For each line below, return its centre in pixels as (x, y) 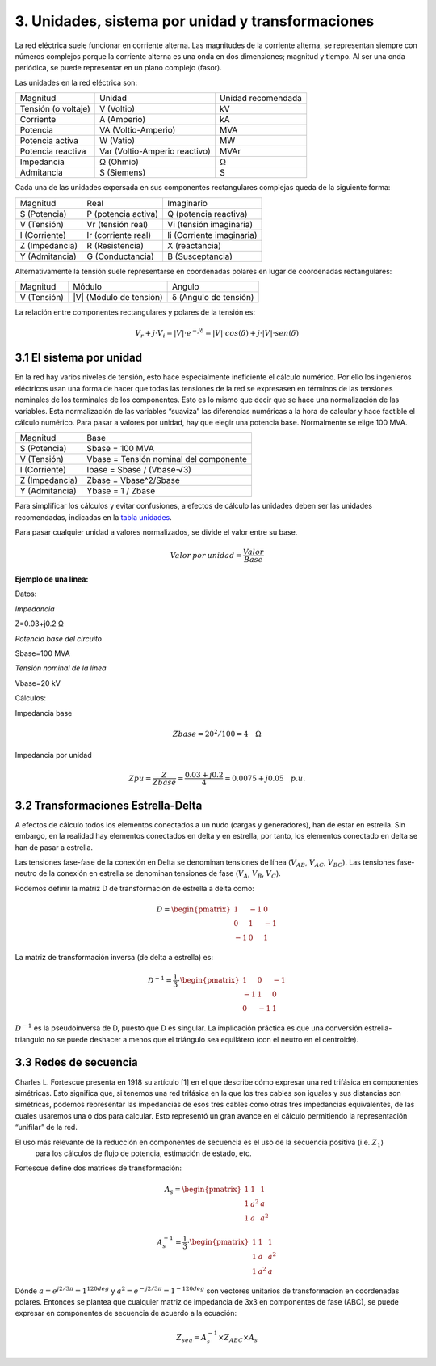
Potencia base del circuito (59, 638)
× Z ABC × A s (238, 1339)
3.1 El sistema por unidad (79, 358)
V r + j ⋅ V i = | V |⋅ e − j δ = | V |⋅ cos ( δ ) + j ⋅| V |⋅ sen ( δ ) (217, 334)
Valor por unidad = (206, 555)
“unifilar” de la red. (46, 1127)
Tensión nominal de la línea (61, 668)
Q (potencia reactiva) (207, 214)
